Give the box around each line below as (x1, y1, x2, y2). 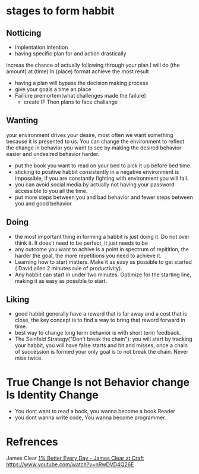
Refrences (6, 435, 58, 448)
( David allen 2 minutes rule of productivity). (14, 264, 123, 272)
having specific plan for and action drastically (14, 50, 127, 57)
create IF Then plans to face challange (23, 98, 118, 105)
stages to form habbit (6, 4, 115, 18)
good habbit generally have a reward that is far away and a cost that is (14, 310, 187, 317)
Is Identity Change (6, 388, 99, 401)
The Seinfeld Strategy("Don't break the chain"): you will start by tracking (14, 335, 192, 343)
